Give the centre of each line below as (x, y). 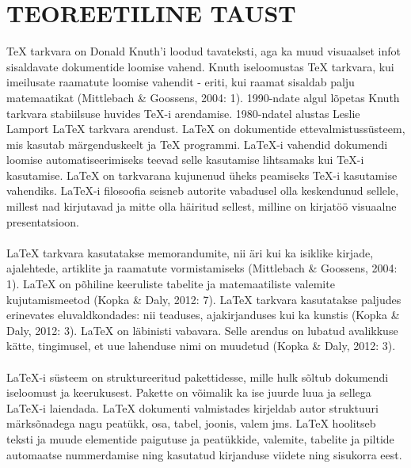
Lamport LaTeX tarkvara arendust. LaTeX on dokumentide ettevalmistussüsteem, (206, 129)
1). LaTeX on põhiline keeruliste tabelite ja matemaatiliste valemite (171, 284)
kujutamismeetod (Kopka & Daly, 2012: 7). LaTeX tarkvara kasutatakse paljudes (204, 299)
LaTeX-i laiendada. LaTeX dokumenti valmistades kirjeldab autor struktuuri (192, 407)
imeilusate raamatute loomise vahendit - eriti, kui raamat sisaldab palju (181, 82)
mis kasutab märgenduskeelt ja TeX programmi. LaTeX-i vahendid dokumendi (197, 144)
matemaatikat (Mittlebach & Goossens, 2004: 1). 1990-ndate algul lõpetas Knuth (203, 97)
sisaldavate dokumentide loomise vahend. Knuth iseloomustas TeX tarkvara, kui (200, 66)
